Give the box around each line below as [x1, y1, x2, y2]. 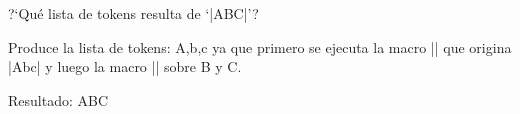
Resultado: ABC [8, 89, 109, 110]
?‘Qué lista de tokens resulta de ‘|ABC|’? [8, 3, 259, 23]
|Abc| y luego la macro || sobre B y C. [8, 56, 242, 77]
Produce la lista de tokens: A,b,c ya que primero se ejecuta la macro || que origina [8, 36, 512, 57]
